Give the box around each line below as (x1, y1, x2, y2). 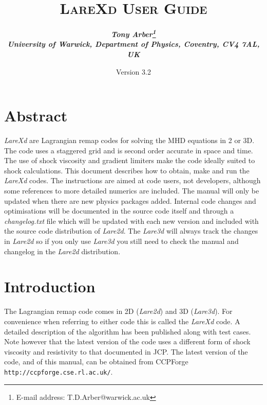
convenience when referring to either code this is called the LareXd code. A (4, 315, 240, 326)
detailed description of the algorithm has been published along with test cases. (4, 326, 251, 337)
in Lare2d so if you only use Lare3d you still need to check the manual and (4, 236, 239, 246)
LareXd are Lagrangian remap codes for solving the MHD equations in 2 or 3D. (4, 135, 255, 146)
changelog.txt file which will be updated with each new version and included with (4, 215, 259, 226)
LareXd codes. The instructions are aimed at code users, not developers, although (4, 175, 261, 186)
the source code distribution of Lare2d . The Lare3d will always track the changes (4, 225, 258, 236)
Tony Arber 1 (111, 27, 156, 39)
